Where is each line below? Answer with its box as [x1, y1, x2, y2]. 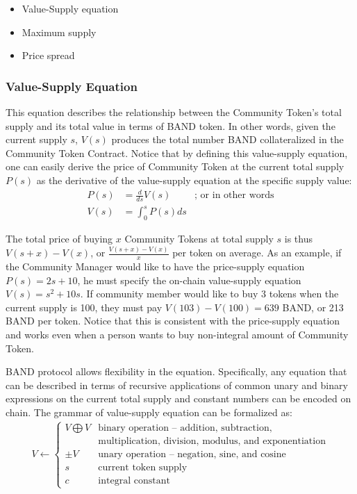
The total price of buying [6, 231, 113, 246]
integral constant [98, 475, 170, 486]
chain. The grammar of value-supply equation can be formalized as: [6, 404, 292, 419]
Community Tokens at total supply [124, 231, 274, 246]
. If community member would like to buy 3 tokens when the [80, 286, 339, 301]
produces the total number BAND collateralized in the [111, 132, 344, 147]
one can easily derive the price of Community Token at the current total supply [6, 159, 344, 174]
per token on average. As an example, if [172, 245, 342, 260]
